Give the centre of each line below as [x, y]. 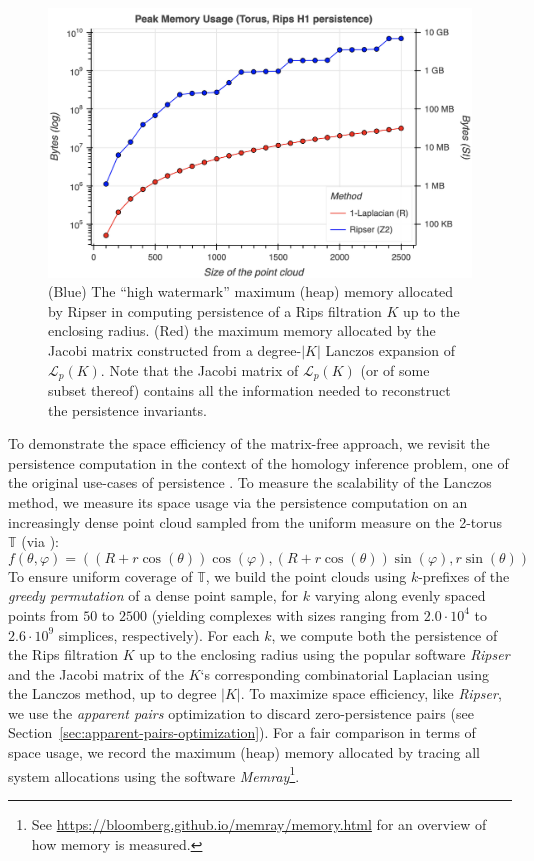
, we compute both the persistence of [384, 634]
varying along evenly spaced [400, 595]
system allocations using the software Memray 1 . [154, 774]
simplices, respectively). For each [159, 634]
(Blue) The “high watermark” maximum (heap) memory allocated [251, 291]
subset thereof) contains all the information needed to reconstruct [249, 389]
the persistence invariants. [127, 409]
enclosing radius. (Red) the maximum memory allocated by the [242, 330]
